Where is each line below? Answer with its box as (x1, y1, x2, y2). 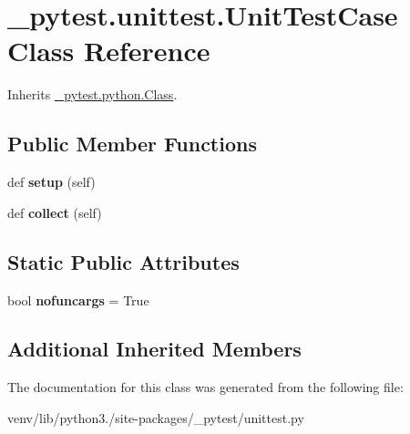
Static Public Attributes (7, 247, 240, 275)
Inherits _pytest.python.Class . (7, 85, 178, 104)
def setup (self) (7, 172, 96, 191)
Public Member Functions (7, 129, 257, 158)
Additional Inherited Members (7, 335, 302, 363)
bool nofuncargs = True (7, 290, 149, 309)
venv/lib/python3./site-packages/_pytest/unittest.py (7, 408, 304, 427)
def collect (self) (7, 202, 102, 222)
